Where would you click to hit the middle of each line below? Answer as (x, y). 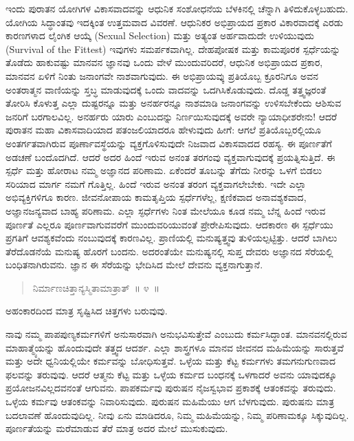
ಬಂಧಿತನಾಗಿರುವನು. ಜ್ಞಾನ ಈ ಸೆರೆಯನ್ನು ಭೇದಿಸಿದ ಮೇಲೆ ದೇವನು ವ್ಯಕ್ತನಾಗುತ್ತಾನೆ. (134, 265)
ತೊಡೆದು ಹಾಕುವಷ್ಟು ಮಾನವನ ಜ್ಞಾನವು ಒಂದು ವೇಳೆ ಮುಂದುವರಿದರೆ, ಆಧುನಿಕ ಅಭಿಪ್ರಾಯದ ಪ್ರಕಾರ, (164, 62)
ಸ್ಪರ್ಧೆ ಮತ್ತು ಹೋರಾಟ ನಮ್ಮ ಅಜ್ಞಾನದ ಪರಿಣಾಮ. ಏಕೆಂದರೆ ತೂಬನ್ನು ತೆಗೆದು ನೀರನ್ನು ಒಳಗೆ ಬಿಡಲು (164, 170)
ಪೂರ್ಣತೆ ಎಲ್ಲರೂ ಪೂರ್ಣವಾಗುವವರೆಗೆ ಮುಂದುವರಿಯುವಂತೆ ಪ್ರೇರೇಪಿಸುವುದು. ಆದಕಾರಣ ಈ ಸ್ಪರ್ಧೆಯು (169, 224)
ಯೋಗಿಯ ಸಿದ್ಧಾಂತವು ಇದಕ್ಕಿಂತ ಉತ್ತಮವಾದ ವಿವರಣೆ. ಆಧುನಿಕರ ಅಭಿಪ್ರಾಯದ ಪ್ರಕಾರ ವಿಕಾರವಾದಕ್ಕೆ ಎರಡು (175, 22)
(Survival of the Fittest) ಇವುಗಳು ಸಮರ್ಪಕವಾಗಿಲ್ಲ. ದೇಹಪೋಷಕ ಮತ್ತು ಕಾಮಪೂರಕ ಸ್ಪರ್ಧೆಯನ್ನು (173, 49)
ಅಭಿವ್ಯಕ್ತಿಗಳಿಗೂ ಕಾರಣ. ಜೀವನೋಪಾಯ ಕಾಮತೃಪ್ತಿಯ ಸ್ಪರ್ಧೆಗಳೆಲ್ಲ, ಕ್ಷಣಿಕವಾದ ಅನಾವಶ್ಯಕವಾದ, (156, 197)
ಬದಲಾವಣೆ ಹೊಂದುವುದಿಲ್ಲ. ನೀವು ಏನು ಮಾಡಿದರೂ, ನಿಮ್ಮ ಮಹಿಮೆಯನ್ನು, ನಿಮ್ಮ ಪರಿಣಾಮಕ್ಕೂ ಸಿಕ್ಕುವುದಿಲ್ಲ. (177, 415)
